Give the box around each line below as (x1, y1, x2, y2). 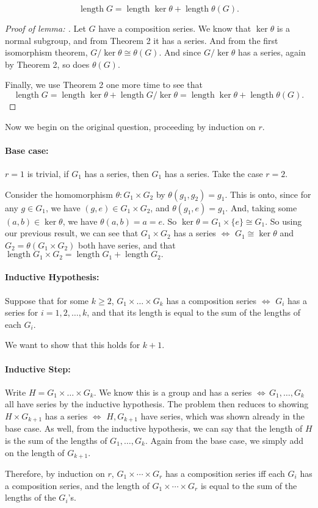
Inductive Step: (5, 362, 71, 375)
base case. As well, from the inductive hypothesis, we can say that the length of (5, 422, 303, 435)
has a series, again (238, 46, 306, 59)
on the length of (5, 446, 65, 459)
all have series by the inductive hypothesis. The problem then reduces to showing (5, 397, 309, 410)
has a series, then (84, 167, 149, 180)
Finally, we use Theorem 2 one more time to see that (5, 78, 203, 91)
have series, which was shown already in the (140, 409, 305, 422)
